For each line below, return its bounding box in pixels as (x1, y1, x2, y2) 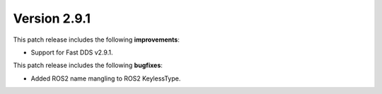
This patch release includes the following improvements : (13, 35, 180, 44)
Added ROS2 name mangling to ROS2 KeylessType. (30, 74, 181, 83)
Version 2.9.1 (13, 11, 91, 26)
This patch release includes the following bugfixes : (13, 61, 163, 70)
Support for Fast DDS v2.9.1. (30, 48, 113, 57)
